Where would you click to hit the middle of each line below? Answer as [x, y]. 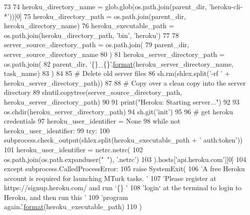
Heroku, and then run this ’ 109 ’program [66, 197]
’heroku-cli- [226, 6]
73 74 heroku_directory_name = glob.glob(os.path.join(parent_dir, [106, 6]
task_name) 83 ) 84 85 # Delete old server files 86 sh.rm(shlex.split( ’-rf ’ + [117, 73]
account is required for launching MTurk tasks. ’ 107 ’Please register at [110, 178]
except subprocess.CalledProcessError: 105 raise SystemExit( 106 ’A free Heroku [125, 169]
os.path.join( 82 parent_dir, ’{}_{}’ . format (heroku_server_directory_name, [119, 63]
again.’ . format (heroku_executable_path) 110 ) [73, 206]
